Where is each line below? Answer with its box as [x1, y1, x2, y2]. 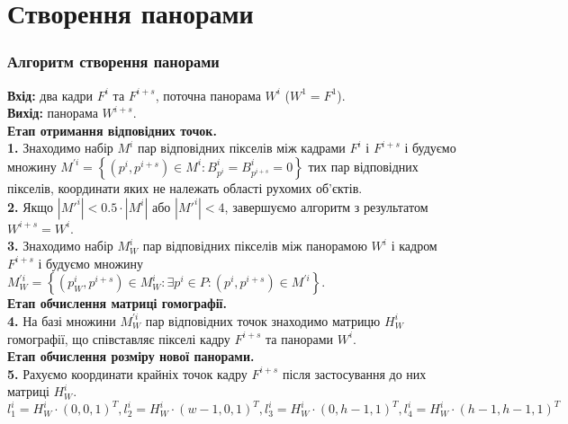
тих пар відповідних [308, 156, 419, 175]
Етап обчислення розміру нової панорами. [7, 347, 255, 366]
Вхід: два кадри [7, 85, 94, 104]
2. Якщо [7, 197, 54, 216]
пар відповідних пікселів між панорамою [142, 236, 367, 255]
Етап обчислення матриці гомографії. [7, 294, 227, 313]
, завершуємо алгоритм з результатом [224, 197, 428, 216]
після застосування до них [282, 364, 427, 383]
